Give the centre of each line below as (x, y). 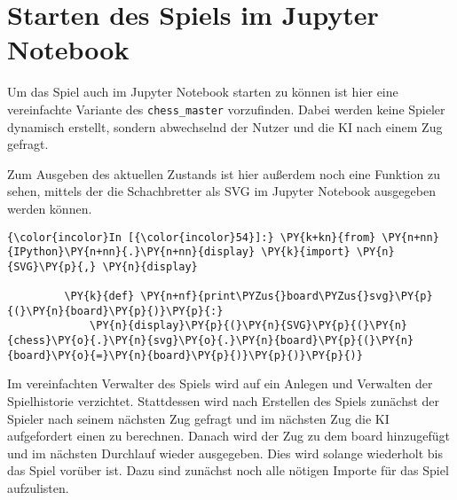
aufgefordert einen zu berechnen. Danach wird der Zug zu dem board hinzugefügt (229, 436)
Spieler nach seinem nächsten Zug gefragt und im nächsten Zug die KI (198, 418)
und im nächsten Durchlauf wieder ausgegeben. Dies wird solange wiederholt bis (225, 453)
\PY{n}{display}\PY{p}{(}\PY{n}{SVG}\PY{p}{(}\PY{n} (249, 326)
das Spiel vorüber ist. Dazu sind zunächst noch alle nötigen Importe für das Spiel (228, 470)
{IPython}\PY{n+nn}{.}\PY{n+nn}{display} (131, 252)
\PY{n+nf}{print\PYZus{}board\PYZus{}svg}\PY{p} (287, 297)
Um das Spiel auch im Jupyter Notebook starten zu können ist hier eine (203, 92)
